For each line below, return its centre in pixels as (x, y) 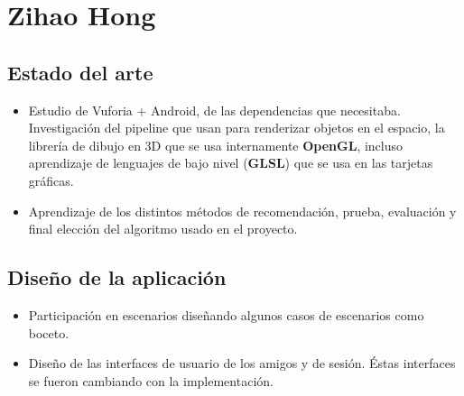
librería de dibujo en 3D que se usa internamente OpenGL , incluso (216, 145)
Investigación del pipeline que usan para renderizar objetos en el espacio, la (237, 128)
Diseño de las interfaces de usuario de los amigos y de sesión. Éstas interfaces (242, 363)
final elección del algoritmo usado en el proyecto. (163, 229)
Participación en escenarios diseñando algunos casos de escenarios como (226, 314)
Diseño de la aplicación (117, 277)
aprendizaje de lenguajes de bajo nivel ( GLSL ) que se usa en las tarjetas (231, 163)
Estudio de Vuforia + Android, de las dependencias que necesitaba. (214, 110)
